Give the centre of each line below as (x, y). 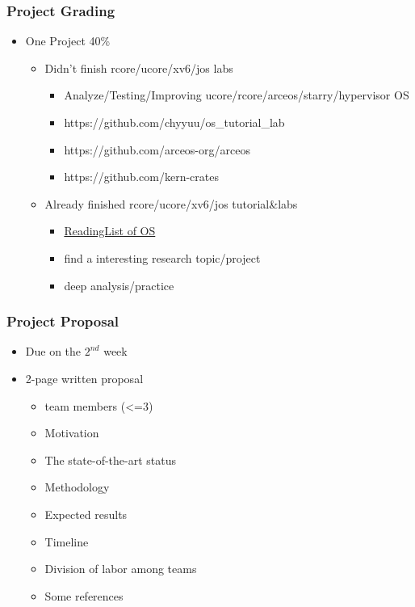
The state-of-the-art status (111, 459)
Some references (84, 595)
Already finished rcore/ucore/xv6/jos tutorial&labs (171, 203)
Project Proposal (63, 321)
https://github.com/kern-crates (141, 177)
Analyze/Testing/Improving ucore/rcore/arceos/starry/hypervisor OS (237, 95)
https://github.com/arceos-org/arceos (157, 149)
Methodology (77, 487)
